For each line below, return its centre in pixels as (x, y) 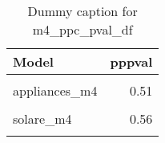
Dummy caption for (82, 11)
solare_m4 (42, 118)
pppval (131, 61)
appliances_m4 (55, 90)
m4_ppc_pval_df (82, 29)
